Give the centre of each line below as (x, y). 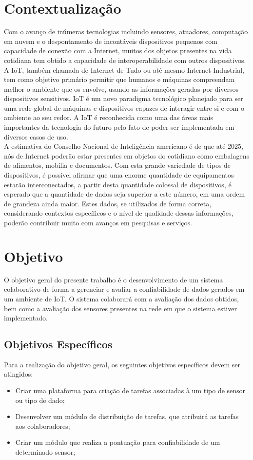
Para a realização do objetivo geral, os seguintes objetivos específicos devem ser (122, 364)
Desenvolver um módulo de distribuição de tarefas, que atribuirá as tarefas (127, 416)
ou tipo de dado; (40, 400)
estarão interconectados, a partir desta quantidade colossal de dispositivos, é (118, 184)
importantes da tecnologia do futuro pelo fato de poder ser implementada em (119, 127)
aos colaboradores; (43, 426)
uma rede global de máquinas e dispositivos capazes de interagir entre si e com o (124, 108)
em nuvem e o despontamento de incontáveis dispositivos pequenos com (111, 41)
